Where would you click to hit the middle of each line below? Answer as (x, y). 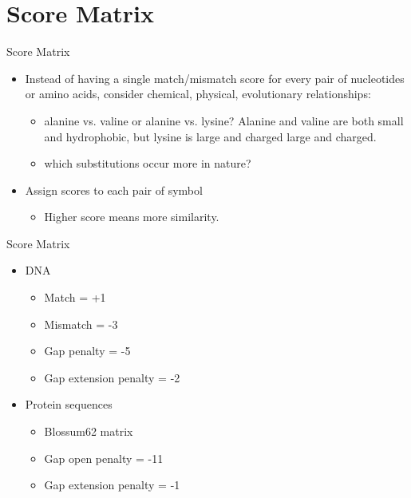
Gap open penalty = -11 (104, 458)
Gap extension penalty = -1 (112, 485)
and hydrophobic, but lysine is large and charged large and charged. (210, 136)
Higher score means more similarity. (132, 217)
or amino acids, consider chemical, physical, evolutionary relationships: (198, 94)
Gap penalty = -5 (87, 351)
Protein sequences (69, 404)
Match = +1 (75, 297)
